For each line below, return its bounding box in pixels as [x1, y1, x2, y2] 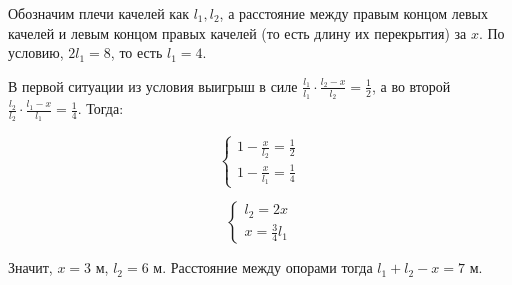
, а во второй [371, 75, 451, 96]
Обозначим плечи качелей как [8, 3, 189, 23]
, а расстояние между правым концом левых [219, 3, 488, 23]
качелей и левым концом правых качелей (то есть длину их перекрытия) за [8, 22, 467, 43]
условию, [8, 42, 64, 63]
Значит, [8, 257, 53, 278]
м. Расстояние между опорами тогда [153, 257, 373, 278]
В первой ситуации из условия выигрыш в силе [8, 75, 298, 96]
